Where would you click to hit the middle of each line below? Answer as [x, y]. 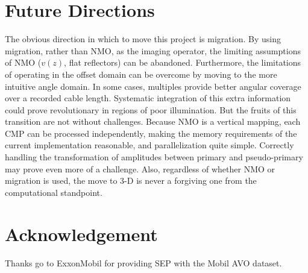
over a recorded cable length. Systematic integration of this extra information [148, 98]
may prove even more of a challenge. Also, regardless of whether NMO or [140, 168]
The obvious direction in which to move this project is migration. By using [143, 39]
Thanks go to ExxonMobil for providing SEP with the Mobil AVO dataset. [143, 262]
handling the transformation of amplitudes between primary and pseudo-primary [154, 157]
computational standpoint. [54, 192]
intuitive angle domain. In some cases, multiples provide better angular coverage [153, 86]
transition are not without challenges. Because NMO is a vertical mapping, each [153, 121]
